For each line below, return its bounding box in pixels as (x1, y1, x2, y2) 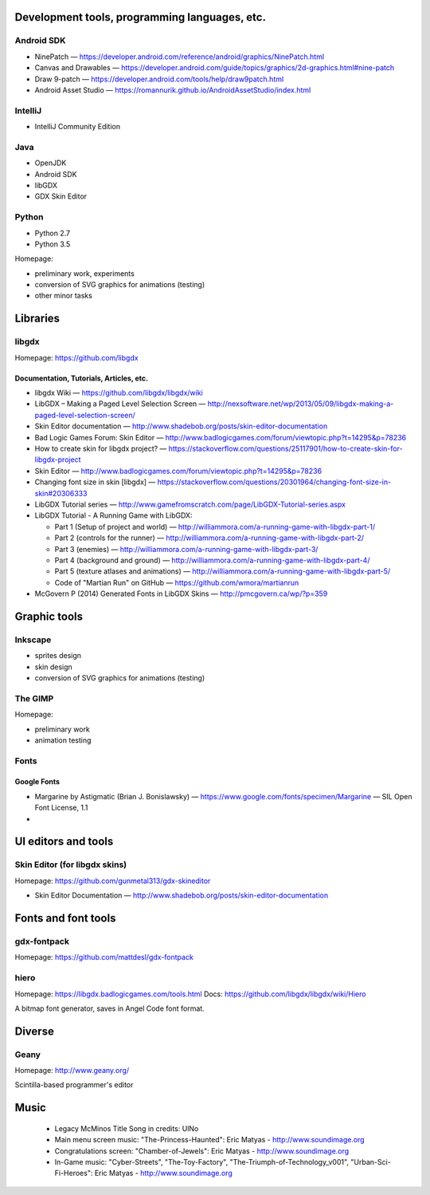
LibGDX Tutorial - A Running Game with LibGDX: (34, 511, 193, 520)
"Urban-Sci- (350, 1158, 392, 1167)
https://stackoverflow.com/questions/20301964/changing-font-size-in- (157, 477, 392, 487)
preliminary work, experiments (34, 268, 135, 278)
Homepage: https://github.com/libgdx (14, 353, 139, 362)
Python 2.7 (34, 228, 71, 238)
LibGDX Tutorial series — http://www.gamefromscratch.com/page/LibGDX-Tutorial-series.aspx (34, 499, 346, 509)
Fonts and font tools (14, 912, 116, 925)
